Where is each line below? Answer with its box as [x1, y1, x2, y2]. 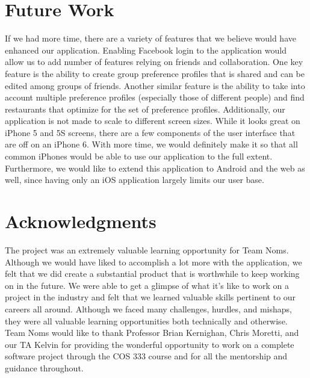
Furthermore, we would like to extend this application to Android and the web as [5, 161, 305, 174]
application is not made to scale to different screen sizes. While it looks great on [5, 114, 300, 127]
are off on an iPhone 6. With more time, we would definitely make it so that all [5, 138, 298, 150]
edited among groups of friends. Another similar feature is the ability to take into [5, 79, 305, 91]
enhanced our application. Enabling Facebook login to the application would [5, 43, 287, 56]
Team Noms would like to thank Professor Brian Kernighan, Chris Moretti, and [5, 326, 299, 339]
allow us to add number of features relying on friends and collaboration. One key [5, 55, 303, 68]
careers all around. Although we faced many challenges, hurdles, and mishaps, [5, 302, 292, 315]
